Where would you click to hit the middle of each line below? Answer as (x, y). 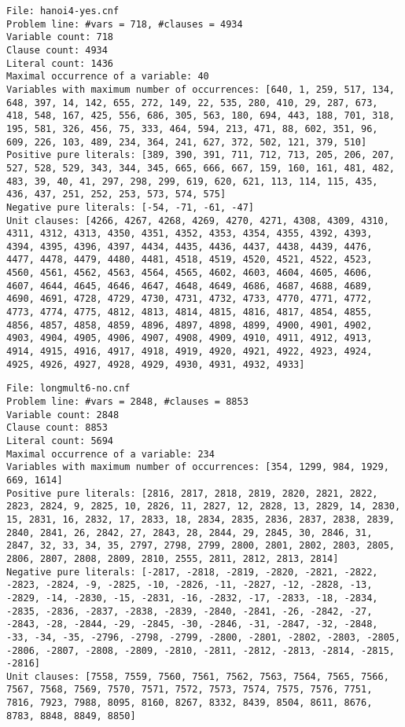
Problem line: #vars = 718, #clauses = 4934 (125, 24)
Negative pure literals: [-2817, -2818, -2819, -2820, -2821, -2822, (192, 572)
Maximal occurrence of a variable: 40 (108, 77)
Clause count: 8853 (57, 428)
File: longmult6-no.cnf (68, 389)
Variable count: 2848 (63, 415)
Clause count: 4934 (57, 50)
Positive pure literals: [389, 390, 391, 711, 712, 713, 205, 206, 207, (201, 155)
